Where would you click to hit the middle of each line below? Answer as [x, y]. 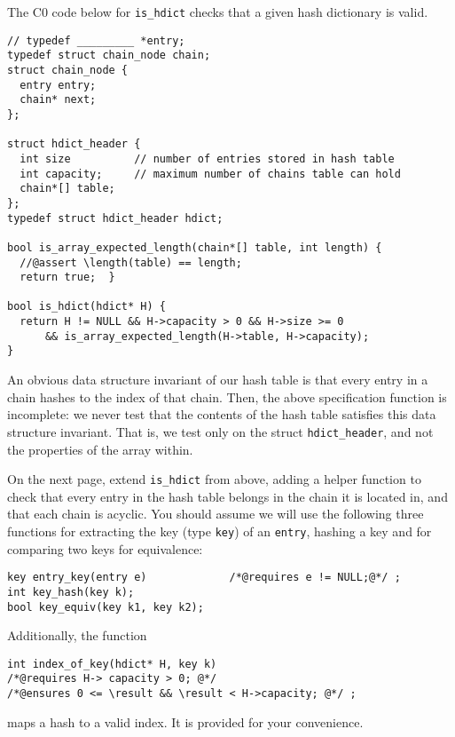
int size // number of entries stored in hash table [207, 158]
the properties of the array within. [100, 449]
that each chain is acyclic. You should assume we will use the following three [216, 514]
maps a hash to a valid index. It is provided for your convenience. [185, 721]
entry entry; [58, 85]
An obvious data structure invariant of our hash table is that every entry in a [218, 380]
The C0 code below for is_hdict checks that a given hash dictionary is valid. [218, 12]
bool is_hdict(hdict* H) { [86, 307]
